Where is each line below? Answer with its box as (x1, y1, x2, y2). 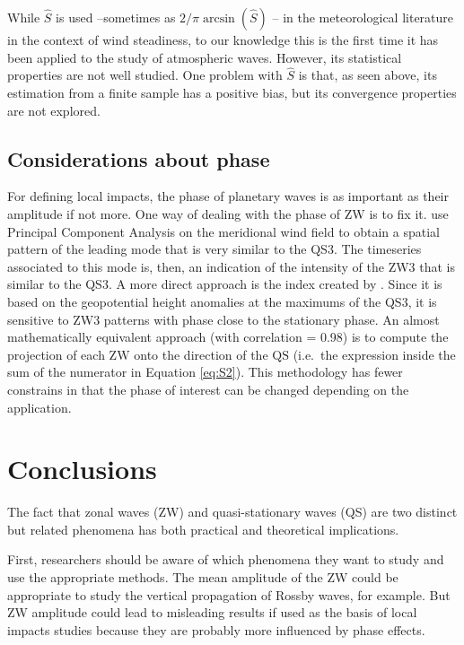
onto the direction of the (134, 344, 268, 363)
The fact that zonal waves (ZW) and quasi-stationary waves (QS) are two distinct (7, 502, 458, 521)
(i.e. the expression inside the (293, 344, 456, 363)
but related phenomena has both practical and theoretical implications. (7, 519, 399, 538)
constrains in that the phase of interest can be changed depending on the (7, 379, 409, 398)
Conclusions (7, 450, 157, 487)
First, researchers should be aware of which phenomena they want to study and (7, 550, 444, 569)
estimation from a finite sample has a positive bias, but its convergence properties (7, 83, 457, 101)
